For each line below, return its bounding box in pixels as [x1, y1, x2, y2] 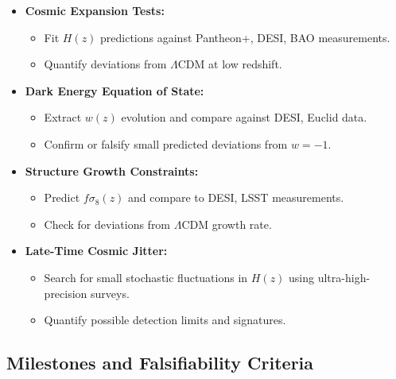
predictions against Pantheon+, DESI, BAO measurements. [100, 29, 390, 45]
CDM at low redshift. [177, 56, 282, 72]
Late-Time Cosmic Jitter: [25, 242, 168, 259]
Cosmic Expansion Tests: [25, 2, 165, 18]
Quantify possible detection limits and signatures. [44, 311, 286, 328]
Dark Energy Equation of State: [25, 82, 204, 99]
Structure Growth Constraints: [25, 162, 199, 179]
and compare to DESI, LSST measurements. [128, 189, 344, 206]
